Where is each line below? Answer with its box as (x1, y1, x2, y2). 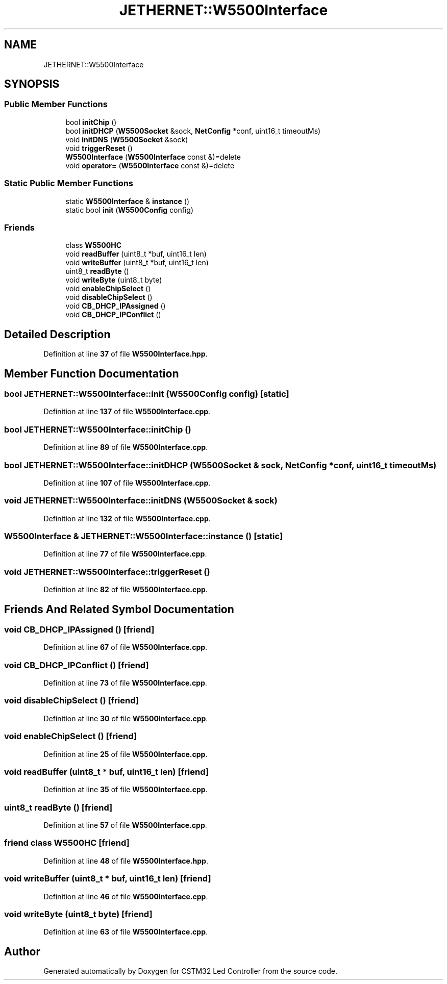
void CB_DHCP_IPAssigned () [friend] (4, 624, 155, 635)
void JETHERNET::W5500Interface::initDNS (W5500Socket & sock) (4, 495, 278, 506)
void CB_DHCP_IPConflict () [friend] (4, 660, 149, 670)
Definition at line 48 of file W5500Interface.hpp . (43, 856, 208, 865)
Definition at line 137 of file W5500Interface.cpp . (43, 407, 211, 416)
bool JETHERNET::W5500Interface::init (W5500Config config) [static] (4, 389, 289, 399)
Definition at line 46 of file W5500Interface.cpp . (43, 892, 208, 901)
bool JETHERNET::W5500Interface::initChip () (4, 424, 191, 435)
